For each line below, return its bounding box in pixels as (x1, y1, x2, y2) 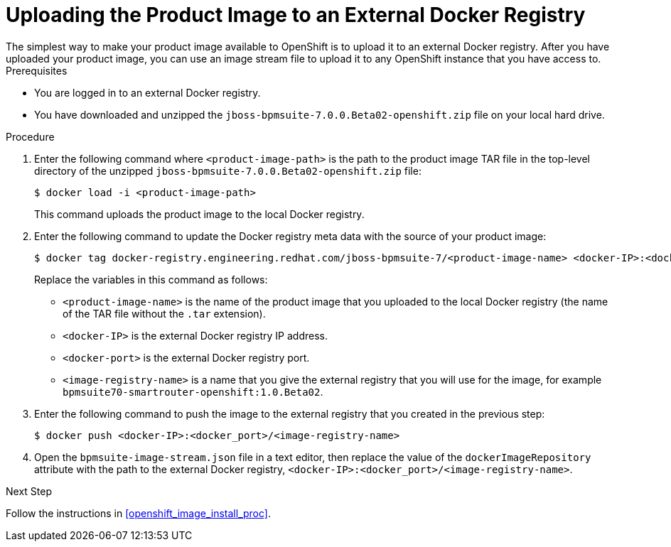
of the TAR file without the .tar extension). (63, 307, 266, 320)
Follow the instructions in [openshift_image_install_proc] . (6, 507, 271, 519)
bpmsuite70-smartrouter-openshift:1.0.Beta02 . (63, 385, 323, 398)
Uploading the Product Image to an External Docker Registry (6, 3, 586, 27)
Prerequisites (6, 64, 68, 77)
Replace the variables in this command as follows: (34, 273, 268, 286)
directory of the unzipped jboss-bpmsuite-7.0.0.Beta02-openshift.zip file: (34, 164, 422, 177)
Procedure (6, 130, 55, 143)
